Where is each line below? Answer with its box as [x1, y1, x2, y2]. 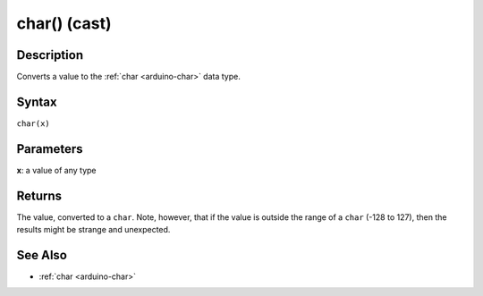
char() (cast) [16, 13, 112, 33]
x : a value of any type [16, 165, 97, 175]
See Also [16, 247, 67, 263]
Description [16, 47, 84, 63]
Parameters [16, 141, 83, 156]
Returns [16, 188, 63, 203]
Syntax [16, 94, 57, 109]
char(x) [16, 118, 51, 129]
